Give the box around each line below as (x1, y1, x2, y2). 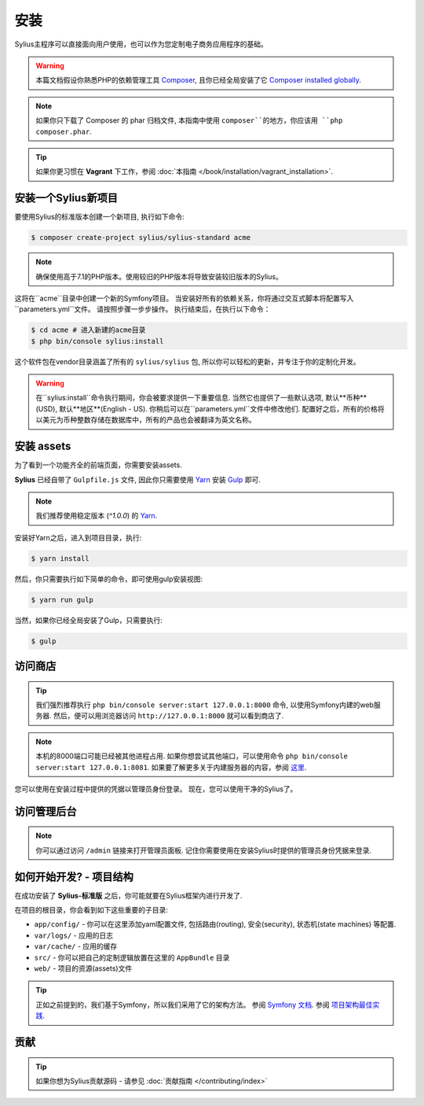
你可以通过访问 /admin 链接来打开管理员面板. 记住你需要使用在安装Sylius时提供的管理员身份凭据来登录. (35, 846, 372, 855)
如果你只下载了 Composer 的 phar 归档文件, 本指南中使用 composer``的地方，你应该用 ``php (35, 116, 343, 125)
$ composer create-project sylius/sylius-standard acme (31, 233, 251, 242)
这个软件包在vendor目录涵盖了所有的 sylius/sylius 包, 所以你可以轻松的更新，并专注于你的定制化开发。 (14, 356, 360, 366)
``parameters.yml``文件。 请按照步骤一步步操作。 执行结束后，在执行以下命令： (14, 304, 271, 314)
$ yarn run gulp (31, 595, 94, 604)
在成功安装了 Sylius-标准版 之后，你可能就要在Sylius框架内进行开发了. (14, 890, 243, 900)
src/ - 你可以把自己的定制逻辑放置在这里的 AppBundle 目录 (34, 953, 230, 962)
